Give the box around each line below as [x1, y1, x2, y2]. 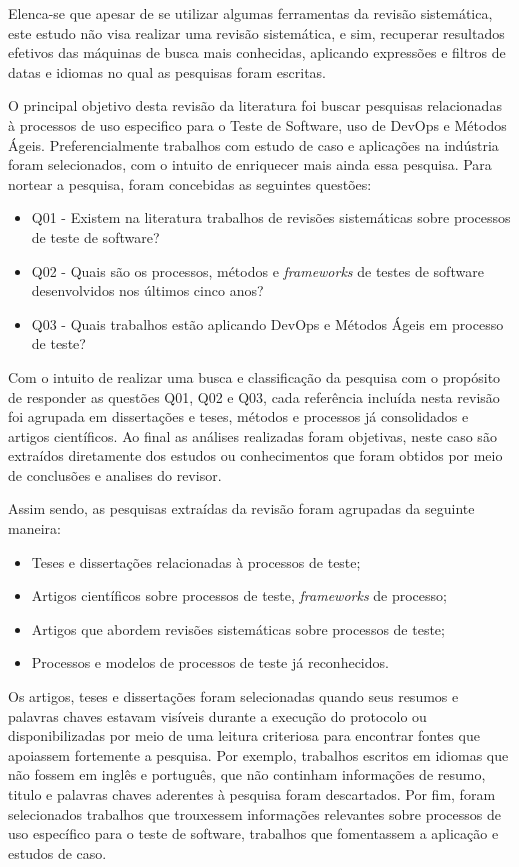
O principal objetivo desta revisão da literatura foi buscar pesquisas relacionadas [8, 95, 502, 116]
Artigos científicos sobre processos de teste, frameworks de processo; [31, 585, 447, 606]
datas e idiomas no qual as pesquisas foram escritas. [8, 61, 326, 82]
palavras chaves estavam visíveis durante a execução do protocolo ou [8, 705, 427, 726]
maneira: [8, 518, 61, 539]
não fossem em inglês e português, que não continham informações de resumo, [8, 764, 486, 785]
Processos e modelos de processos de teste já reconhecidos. [31, 652, 389, 673]
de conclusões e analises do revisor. [8, 464, 222, 485]
